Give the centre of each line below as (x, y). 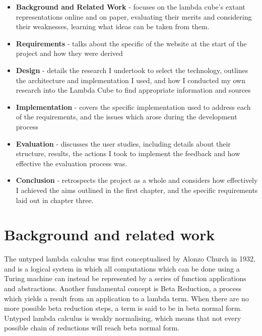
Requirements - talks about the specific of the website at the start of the (131, 43)
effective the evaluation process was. (72, 163)
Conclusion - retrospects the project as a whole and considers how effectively (137, 180)
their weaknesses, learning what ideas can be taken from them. (113, 26)
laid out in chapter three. (55, 200)
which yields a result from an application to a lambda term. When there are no (126, 298)
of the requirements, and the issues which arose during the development (126, 117)
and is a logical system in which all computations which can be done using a (122, 268)
